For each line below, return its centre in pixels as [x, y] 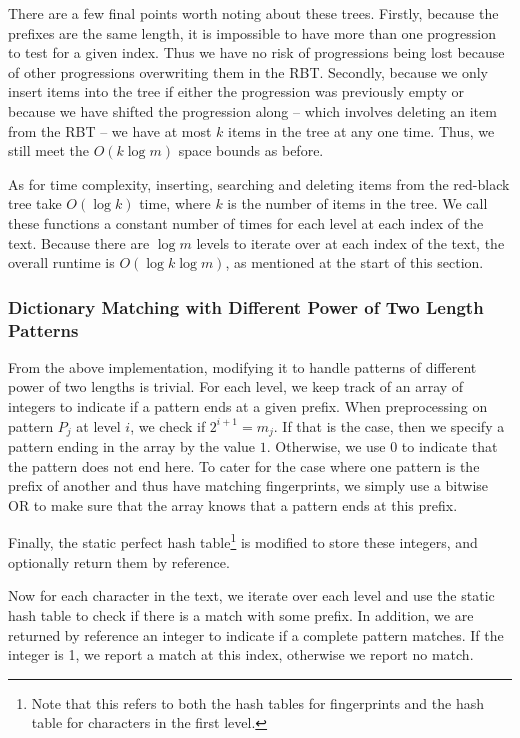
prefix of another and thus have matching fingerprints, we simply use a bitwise [248, 485]
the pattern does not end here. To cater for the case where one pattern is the [244, 465]
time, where [175, 203]
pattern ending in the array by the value [132, 446]
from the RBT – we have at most [110, 130]
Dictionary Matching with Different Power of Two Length [246, 306]
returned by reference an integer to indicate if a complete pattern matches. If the [256, 634]
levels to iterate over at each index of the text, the [350, 242]
